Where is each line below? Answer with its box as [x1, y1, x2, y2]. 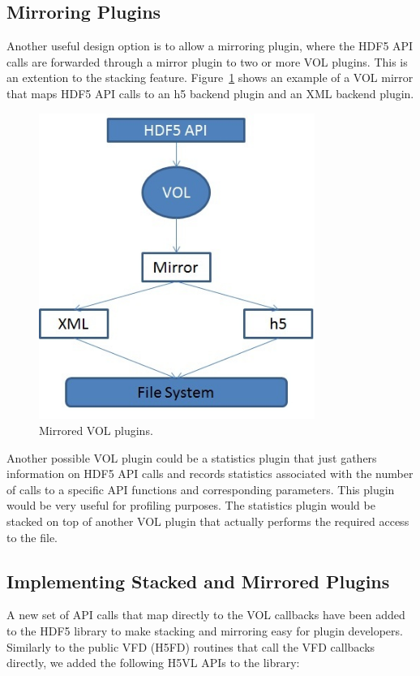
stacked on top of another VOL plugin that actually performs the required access [6, 512, 409, 529]
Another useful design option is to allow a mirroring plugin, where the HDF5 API [6, 37, 414, 54]
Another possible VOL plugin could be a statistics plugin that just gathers [6, 449, 377, 466]
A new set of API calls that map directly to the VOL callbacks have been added [6, 606, 405, 623]
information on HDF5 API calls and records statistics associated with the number [6, 465, 414, 482]
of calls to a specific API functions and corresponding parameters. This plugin [6, 480, 395, 497]
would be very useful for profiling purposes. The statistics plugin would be [6, 497, 375, 514]
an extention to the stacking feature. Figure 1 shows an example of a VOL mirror [6, 69, 414, 86]
